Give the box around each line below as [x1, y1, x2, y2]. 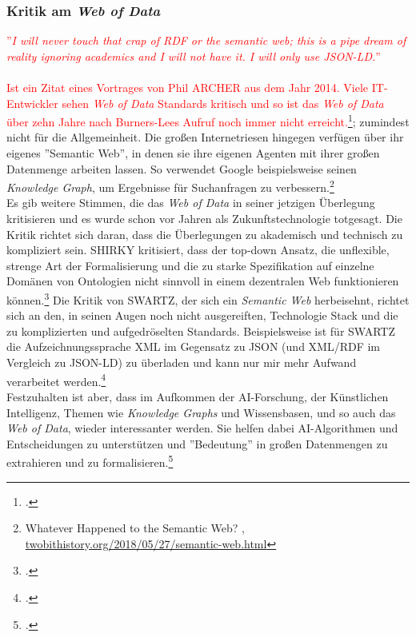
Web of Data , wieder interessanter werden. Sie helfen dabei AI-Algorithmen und [6, 420, 398, 436]
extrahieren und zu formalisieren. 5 [6, 452, 174, 470]
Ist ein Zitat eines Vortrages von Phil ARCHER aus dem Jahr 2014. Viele [6, 79, 369, 95]
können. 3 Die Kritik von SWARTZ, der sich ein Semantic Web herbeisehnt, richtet [6, 289, 410, 308]
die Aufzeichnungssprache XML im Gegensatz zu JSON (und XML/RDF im [6, 338, 381, 355]
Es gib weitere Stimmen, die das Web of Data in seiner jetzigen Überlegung [6, 194, 375, 211]
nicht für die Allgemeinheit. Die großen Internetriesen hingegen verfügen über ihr [6, 129, 404, 145]
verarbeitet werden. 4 [6, 370, 106, 389]
